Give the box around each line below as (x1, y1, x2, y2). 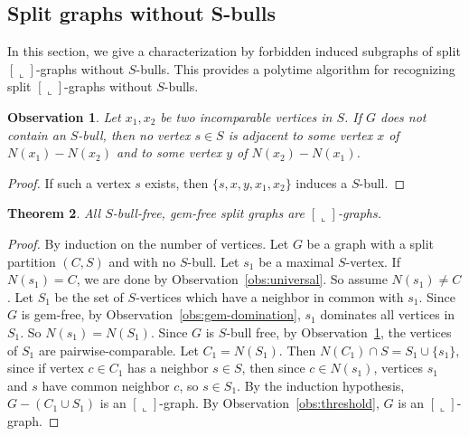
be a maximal (258, 251, 334, 270)
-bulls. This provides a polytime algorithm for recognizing (136, 59, 455, 78)
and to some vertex (116, 143, 222, 162)
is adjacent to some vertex (228, 125, 373, 144)
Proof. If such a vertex (7, 173, 131, 192)
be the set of (54, 287, 124, 306)
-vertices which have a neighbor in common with (136, 287, 404, 306)
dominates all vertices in (320, 305, 455, 324)
